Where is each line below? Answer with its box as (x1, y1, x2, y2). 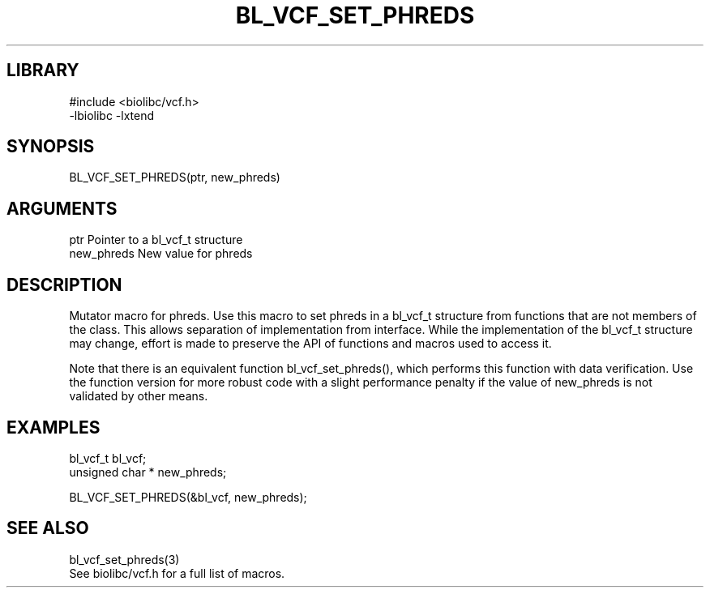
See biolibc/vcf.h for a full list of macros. (69, 566, 285, 580)
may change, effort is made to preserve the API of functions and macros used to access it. (69, 336, 552, 351)
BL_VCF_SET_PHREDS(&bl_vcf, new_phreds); (69, 489, 307, 504)
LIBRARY (6, 60, 79, 81)
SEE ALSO (6, 518, 89, 539)
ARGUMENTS (6, 198, 118, 219)
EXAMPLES (6, 417, 101, 438)
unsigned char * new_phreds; (69, 464, 227, 479)
